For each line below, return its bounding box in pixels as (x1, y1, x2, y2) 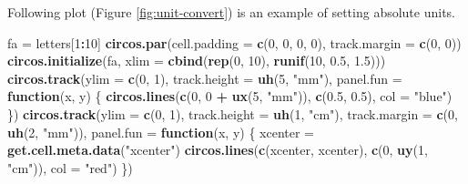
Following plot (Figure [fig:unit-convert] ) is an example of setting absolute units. (7, 3, 456, 21)
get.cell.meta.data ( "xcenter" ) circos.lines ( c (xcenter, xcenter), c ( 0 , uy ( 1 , (7, 140, 428, 159)
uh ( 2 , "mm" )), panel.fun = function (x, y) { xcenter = (7, 122, 314, 141)
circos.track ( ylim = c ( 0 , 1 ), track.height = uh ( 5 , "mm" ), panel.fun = (7, 68, 402, 87)
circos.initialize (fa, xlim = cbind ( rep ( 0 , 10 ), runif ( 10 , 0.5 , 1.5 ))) (7, 51, 386, 70)
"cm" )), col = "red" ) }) (7, 158, 133, 177)
